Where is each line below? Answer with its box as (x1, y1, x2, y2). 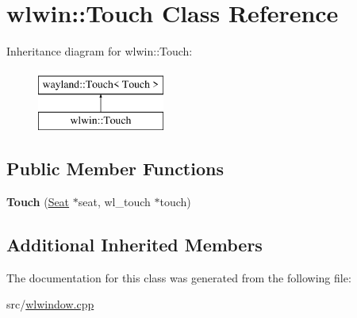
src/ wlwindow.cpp (6, 296, 94, 312)
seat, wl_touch (78, 193, 151, 210)
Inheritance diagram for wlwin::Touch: (6, 43, 193, 59)
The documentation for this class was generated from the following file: (6, 269, 351, 285)
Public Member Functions (6, 156, 224, 181)
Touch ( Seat (6, 193, 70, 210)
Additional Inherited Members (6, 232, 263, 257)
